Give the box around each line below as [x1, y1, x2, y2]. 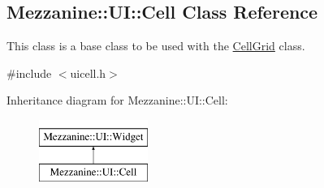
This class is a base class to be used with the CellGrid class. [6, 37, 305, 54]
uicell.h [70, 64, 106, 81]
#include [6, 64, 52, 81]
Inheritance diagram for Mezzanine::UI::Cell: [6, 92, 228, 109]
